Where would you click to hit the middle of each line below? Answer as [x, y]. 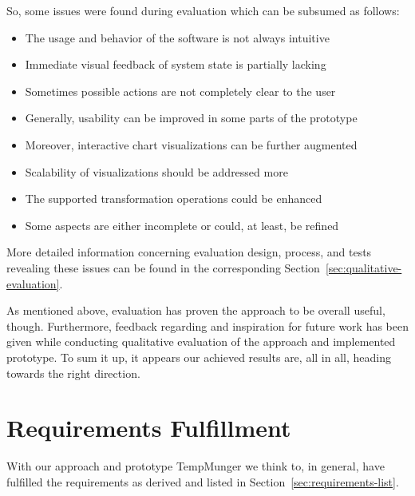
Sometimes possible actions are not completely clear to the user [180, 91]
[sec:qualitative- [364, 267]
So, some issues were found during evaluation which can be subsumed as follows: [203, 10]
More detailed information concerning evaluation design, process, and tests [189, 252]
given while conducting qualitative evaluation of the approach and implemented [201, 341]
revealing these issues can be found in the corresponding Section [163, 267]
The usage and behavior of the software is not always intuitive [177, 37]
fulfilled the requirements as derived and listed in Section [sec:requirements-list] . [203, 481]
